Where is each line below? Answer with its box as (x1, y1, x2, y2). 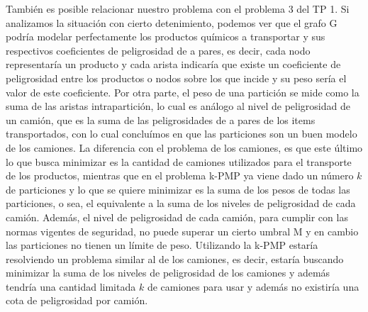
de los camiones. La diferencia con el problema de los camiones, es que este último (6, 140, 363, 155)
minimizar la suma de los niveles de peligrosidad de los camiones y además (6, 265, 330, 280)
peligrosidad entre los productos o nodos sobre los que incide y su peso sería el (6, 70, 347, 85)
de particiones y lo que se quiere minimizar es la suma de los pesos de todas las (6, 182, 350, 196)
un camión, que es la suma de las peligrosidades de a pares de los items (6, 112, 316, 127)
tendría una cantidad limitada (6, 279, 136, 294)
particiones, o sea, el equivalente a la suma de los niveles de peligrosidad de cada (6, 196, 356, 211)
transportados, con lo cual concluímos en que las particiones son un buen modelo (6, 126, 357, 141)
